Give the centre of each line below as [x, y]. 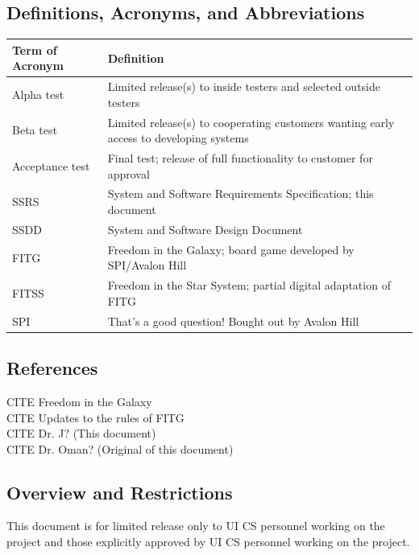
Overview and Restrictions [120, 492]
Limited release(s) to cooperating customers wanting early [251, 122]
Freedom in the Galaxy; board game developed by [231, 249]
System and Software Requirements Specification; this [241, 193]
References [52, 368]
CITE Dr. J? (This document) [81, 433]
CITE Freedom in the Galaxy [79, 401]
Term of [35, 49]
